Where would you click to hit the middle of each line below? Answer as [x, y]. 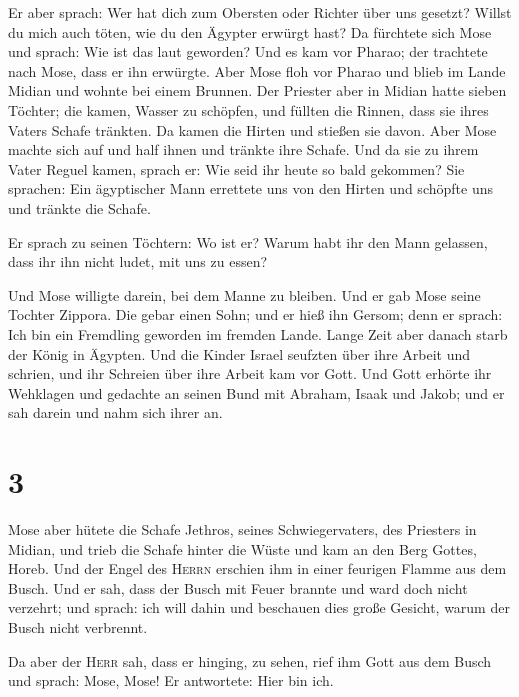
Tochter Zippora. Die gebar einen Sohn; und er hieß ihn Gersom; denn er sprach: [255, 314]
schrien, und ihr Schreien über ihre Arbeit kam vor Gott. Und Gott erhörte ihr [250, 373]
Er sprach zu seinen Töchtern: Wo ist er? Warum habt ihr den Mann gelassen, [248, 241]
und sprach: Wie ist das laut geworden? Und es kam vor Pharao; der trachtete [248, 51]
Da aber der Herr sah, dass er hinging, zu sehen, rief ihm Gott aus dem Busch [250, 660]
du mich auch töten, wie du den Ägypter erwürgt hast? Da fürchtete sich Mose [250, 31]
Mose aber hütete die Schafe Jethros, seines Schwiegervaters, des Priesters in [242, 529]
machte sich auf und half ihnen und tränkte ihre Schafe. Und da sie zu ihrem [243, 149]
